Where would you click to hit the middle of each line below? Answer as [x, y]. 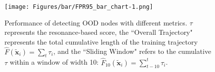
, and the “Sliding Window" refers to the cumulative [132, 51]
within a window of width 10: [54, 62]
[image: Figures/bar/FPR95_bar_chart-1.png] [79, 7]
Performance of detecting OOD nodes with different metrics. [96, 22]
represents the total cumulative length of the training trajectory [101, 41]
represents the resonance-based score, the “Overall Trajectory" [99, 32]
